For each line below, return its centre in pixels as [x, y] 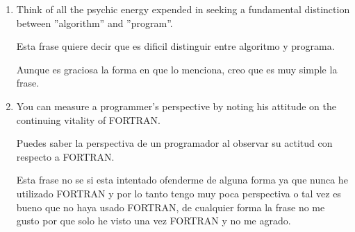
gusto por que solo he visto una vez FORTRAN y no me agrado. [154, 221]
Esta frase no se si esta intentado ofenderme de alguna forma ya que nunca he [182, 180]
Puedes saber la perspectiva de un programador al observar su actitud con [174, 143]
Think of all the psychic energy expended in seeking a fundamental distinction [183, 9]
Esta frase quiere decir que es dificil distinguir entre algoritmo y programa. [175, 46]
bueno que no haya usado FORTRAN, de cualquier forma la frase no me [171, 207]
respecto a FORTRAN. [65, 156]
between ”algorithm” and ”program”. [94, 23]
